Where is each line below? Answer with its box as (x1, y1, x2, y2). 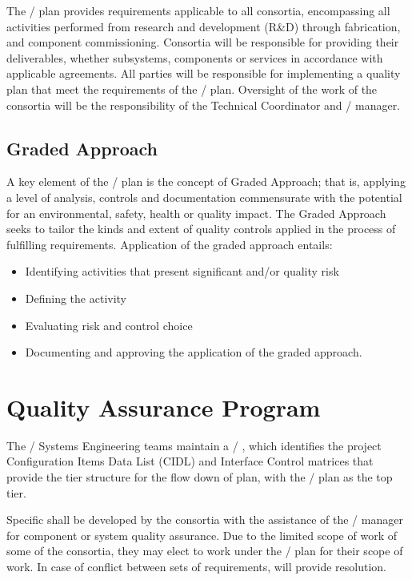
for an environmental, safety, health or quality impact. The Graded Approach (6, 204, 386, 221)
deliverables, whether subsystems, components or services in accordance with (6, 49, 383, 66)
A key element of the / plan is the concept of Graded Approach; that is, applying (6, 173, 406, 190)
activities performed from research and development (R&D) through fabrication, (6, 18, 401, 34)
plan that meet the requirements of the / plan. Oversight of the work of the (6, 80, 378, 97)
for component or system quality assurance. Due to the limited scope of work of (6, 526, 397, 543)
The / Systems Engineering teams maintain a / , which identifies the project (6, 437, 382, 453)
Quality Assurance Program (6, 390, 321, 423)
